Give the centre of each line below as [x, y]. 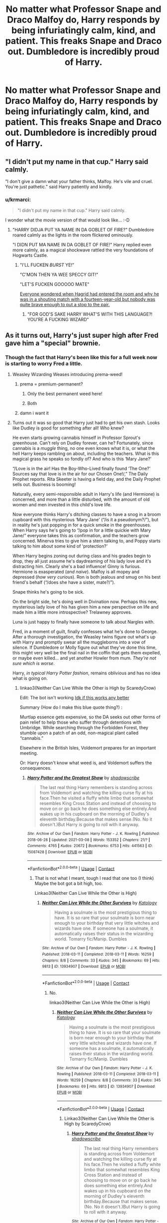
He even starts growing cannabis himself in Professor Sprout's [76, 437]
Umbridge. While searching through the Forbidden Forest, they [84, 727]
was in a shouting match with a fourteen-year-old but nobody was [87, 299]
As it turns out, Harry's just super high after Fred [82, 335]
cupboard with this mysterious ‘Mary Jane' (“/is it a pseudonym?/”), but [85, 519]
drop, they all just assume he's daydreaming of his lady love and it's [82, 561]
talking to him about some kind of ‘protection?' [60, 546]
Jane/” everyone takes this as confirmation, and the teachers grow [81, 535]
